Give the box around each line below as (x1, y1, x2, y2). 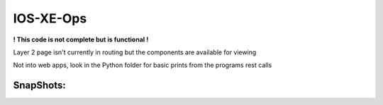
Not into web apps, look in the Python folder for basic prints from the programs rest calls (13, 61, 272, 70)
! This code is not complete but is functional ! (13, 35, 149, 44)
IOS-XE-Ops (13, 11, 87, 26)
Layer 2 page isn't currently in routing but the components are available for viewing (13, 48, 257, 56)
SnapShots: (13, 80, 67, 92)
